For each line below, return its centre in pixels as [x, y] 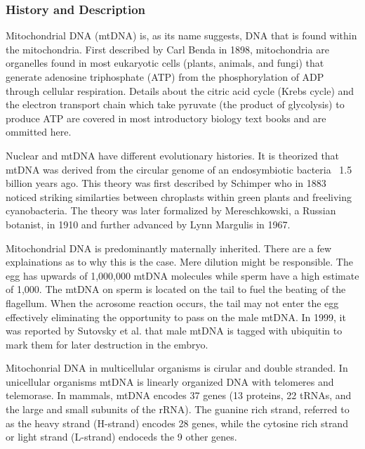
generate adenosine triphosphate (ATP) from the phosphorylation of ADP [165, 77]
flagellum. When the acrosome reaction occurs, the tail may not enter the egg [172, 302]
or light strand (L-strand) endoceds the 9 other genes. [121, 437]
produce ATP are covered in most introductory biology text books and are [166, 118]
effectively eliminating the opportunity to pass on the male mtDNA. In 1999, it [176, 317]
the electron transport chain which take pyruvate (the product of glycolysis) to [175, 104]
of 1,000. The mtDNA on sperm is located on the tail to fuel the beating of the [176, 289]
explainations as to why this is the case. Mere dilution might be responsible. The [179, 262]
